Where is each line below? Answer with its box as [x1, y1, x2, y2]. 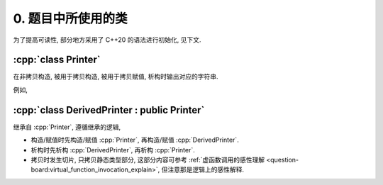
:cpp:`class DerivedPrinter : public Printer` [13, 103, 205, 116]
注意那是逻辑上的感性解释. [167, 165, 245, 174]
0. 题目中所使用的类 [13, 11, 128, 26]
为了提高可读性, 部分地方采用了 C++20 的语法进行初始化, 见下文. [13, 35, 201, 44]
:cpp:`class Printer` [13, 54, 101, 66]
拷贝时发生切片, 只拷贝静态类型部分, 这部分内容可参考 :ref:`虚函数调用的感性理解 [30, 155, 265, 164]
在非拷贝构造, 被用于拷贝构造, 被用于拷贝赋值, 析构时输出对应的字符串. [13, 72, 218, 81]
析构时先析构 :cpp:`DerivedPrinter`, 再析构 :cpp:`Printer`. [30, 145, 195, 154]
